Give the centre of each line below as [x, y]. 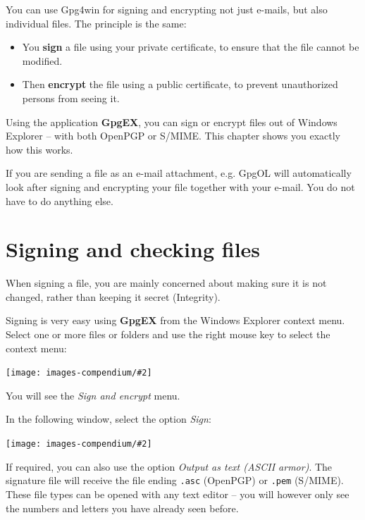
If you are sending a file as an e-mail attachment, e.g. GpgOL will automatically [179, 173]
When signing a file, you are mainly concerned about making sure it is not [166, 283]
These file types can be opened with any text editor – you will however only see [178, 494]
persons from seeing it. [71, 98]
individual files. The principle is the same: [96, 23]
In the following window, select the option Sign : [109, 419]
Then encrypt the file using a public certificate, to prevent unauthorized [180, 84]
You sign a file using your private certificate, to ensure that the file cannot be [191, 47]
